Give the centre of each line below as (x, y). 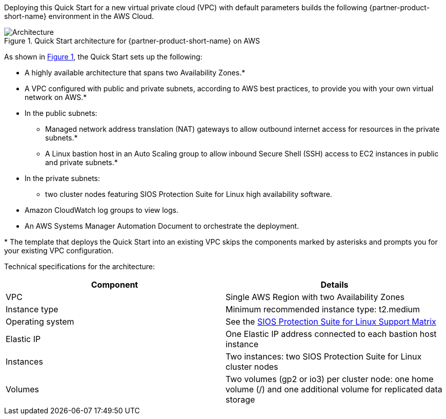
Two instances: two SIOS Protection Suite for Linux (324, 356)
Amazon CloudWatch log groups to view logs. (102, 210)
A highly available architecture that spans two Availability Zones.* (135, 73)
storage (240, 400)
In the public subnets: (61, 113)
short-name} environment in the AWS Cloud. (79, 16)
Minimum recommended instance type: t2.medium (323, 309)
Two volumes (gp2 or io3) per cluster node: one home (330, 379)
